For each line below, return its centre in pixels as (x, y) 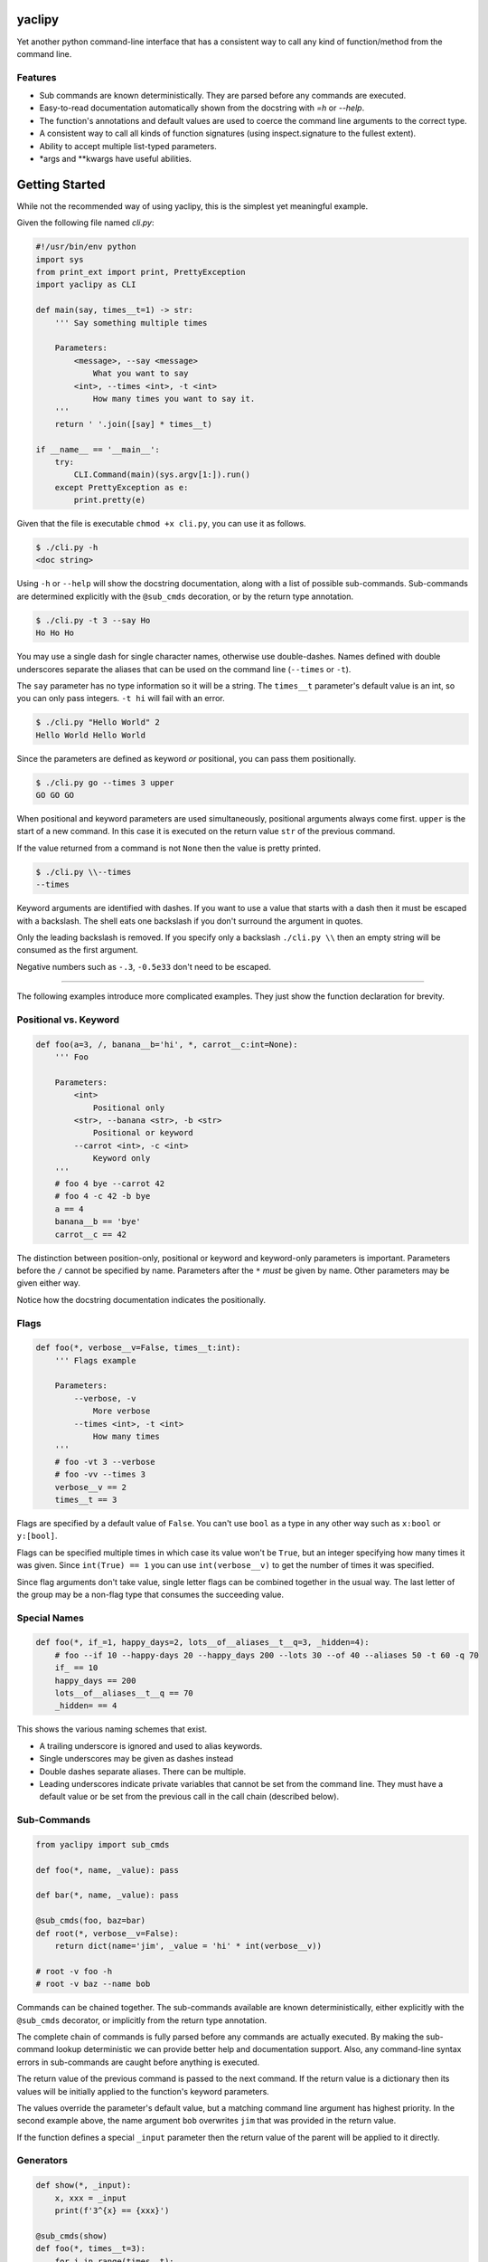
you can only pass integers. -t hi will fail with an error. (121, 699)
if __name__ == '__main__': (98, 449)
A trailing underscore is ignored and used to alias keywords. (151, 1745)
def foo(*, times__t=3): (91, 2249)
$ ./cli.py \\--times (84, 872)
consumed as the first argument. (78, 950)
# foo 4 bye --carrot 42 (110, 1184)
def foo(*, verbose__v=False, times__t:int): (138, 1348)
